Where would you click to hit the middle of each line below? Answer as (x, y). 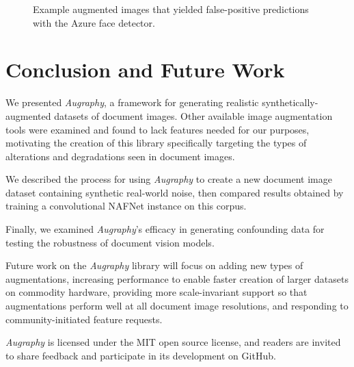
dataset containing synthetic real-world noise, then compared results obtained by (175, 192)
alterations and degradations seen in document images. (120, 156)
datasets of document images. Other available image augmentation (193, 115)
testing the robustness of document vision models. (110, 242)
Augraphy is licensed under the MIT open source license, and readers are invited (173, 342)
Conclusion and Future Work (145, 69)
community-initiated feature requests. (84, 319)
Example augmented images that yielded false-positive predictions (171, 9)
